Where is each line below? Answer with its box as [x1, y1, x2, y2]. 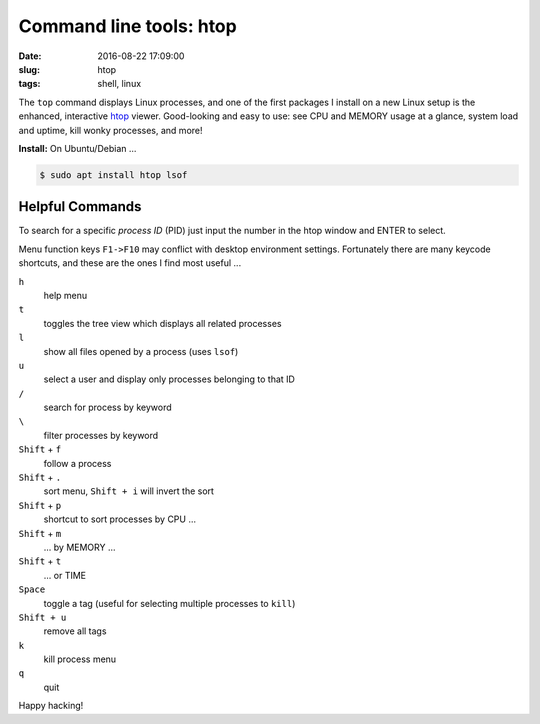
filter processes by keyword [43, 429, 159, 441]
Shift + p [18, 499, 62, 511]
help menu [43, 289, 88, 301]
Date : [18, 50, 42, 62]
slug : [18, 63, 40, 75]
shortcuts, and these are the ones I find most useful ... [18, 257, 242, 269]
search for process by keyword [43, 401, 172, 414]
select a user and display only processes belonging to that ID [43, 373, 295, 385]
